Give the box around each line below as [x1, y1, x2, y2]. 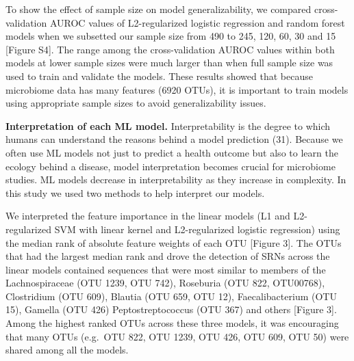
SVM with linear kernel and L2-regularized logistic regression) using [54, 222, 340, 236]
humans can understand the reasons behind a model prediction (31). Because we [5, 132, 343, 146]
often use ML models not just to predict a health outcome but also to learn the [5, 145, 338, 159]
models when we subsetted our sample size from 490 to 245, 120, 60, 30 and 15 [5, 29, 336, 43]
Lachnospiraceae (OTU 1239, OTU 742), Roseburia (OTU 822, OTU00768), [5, 276, 325, 290]
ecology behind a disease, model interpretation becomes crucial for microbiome [5, 159, 336, 173]
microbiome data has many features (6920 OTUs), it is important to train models [5, 82, 349, 96]
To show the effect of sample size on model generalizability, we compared [5, 2, 312, 16]
